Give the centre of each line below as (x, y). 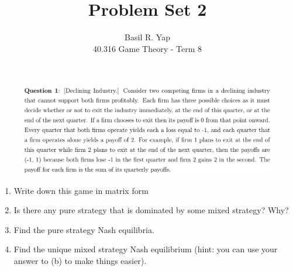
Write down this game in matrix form (81, 190)
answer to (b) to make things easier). (80, 260)
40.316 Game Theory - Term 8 (147, 48)
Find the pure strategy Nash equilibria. (84, 229)
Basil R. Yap (147, 37)
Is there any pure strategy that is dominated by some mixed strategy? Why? (151, 210)
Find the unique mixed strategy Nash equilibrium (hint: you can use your (146, 249)
